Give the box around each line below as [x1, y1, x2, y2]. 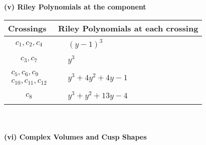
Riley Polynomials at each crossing [58, 22, 198, 34]
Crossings [8, 22, 47, 34]
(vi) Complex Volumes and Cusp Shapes [4, 131, 147, 142]
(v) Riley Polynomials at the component [4, 1, 146, 11]
